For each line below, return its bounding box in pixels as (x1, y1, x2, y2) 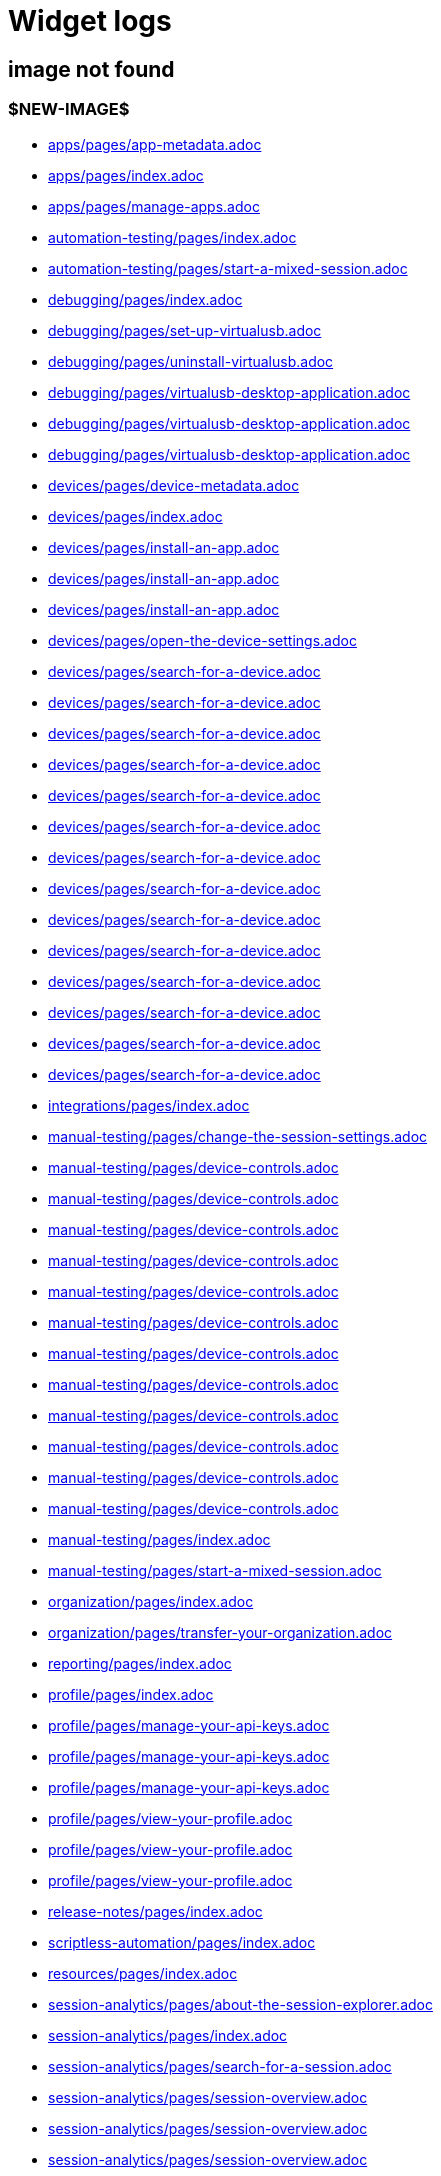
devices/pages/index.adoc (48, 507, 223, 525)
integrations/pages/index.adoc (48, 1096, 250, 1114)
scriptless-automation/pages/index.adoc (48, 1933, 316, 1951)
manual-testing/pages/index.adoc (48, 1530, 271, 1548)
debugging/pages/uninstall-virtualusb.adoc (48, 352, 334, 370)
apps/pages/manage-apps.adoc (48, 197, 260, 215)
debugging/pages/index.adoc (48, 290, 243, 308)
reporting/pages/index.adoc (48, 1654, 232, 1672)
